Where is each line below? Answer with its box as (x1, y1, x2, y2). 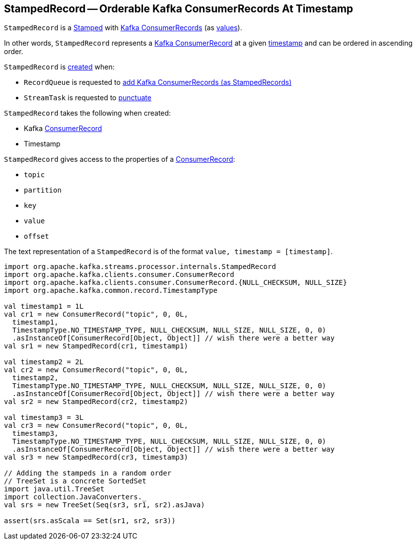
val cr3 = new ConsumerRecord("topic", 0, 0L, (4, 421, 188, 430)
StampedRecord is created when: (4, 63, 115, 71)
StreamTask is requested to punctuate (24, 93, 151, 102)
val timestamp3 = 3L (4, 413, 84, 422)
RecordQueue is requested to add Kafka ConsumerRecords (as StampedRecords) (24, 78, 292, 87)
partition (24, 186, 62, 195)
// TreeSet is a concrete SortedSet (4, 477, 146, 485)
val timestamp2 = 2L (4, 358, 84, 366)
